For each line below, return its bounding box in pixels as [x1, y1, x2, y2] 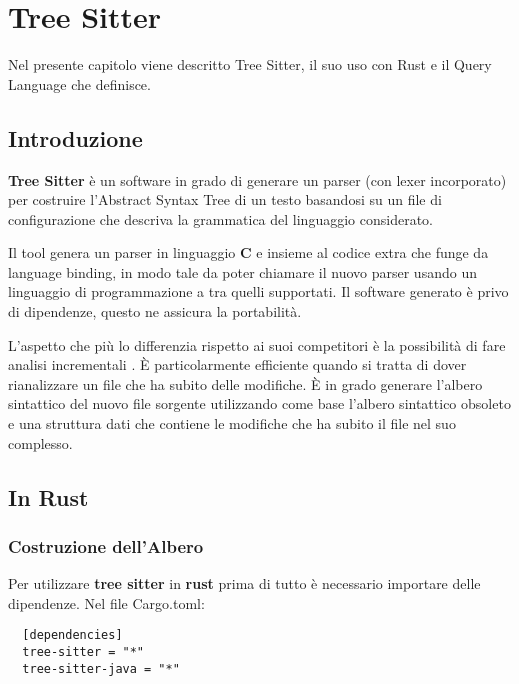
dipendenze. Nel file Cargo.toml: [8, 592, 205, 613]
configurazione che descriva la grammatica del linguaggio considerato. [8, 208, 433, 229]
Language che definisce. [8, 73, 151, 94]
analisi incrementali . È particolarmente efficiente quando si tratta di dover [8, 354, 467, 375]
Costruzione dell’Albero [8, 533, 204, 558]
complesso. [8, 432, 73, 453]
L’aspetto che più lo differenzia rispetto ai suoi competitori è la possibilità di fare [8, 334, 506, 355]
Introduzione [8, 122, 143, 153]
